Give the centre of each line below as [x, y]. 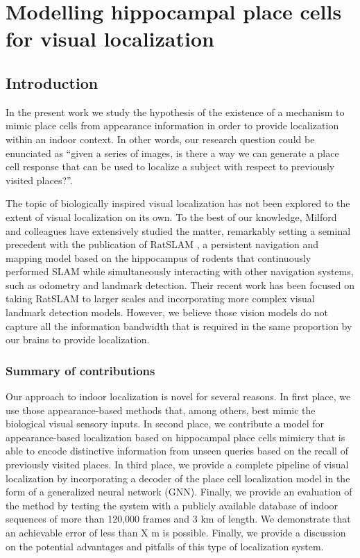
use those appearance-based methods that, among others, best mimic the [161, 410]
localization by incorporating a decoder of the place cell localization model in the [178, 478]
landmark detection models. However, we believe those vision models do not [167, 312]
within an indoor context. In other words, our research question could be [160, 139]
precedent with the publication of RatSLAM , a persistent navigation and [162, 244]
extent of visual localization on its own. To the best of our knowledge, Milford [171, 216]
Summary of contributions [80, 370]
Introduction [52, 82]
